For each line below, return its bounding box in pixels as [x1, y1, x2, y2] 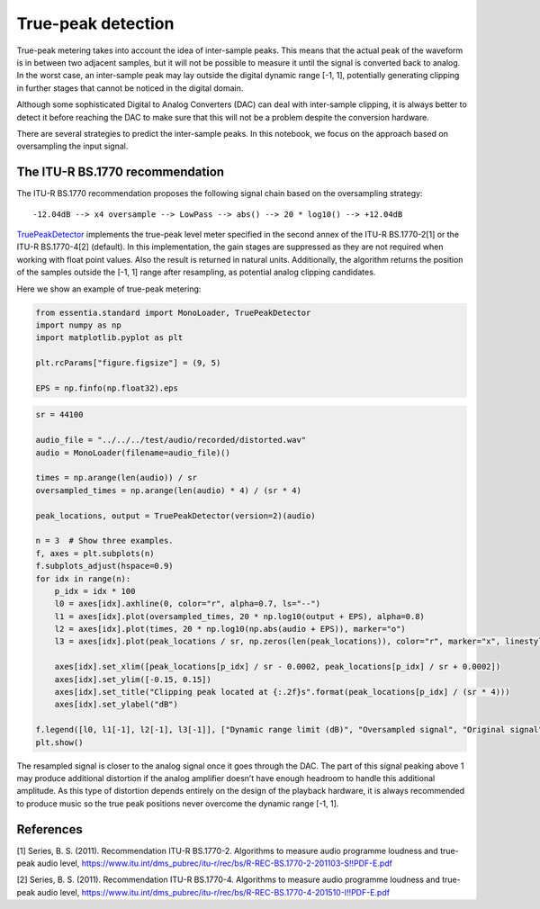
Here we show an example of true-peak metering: [16, 283, 202, 294]
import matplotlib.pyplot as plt [35, 333, 184, 343]
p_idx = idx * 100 [54, 586, 136, 596]
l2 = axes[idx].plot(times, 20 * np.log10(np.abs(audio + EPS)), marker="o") [54, 624, 407, 634]
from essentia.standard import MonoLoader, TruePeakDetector [35, 307, 311, 318]
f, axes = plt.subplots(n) [35, 548, 155, 558]
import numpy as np [35, 319, 121, 330]
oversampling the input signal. [16, 140, 129, 152]
